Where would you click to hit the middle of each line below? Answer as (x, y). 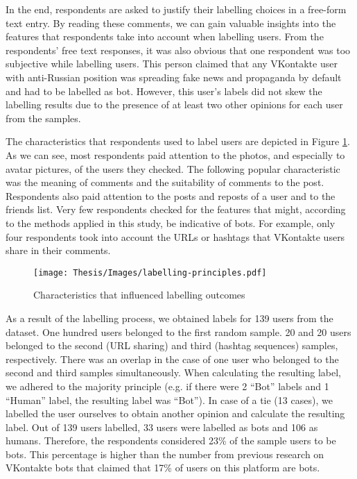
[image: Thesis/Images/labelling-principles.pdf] (150, 272)
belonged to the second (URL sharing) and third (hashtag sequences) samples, (172, 345)
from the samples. (43, 118)
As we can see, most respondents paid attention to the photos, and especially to (175, 154)
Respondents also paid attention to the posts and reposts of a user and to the (171, 195)
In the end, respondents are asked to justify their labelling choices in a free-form (176, 9)
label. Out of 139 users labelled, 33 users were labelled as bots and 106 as (162, 427)
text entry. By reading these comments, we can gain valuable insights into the (171, 23)
